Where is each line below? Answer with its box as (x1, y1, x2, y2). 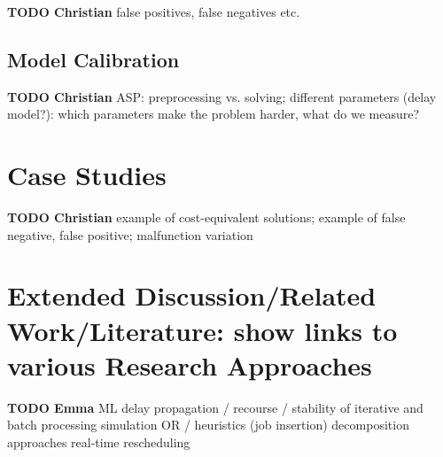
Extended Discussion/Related (7, 277, 377, 314)
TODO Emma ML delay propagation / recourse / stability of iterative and (7, 398, 424, 416)
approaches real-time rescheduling (7, 432, 190, 451)
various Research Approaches (7, 346, 372, 383)
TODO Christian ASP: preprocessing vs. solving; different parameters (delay (7, 87, 437, 105)
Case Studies (7, 157, 167, 193)
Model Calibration (7, 45, 180, 73)
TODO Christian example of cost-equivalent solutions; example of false (7, 208, 406, 227)
